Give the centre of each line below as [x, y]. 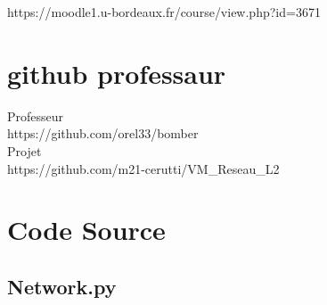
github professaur [117, 73]
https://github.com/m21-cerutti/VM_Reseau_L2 [143, 168]
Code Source [86, 230]
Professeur [36, 115]
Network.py [62, 286]
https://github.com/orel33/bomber [103, 133]
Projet [25, 150]
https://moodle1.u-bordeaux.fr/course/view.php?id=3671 [164, 12]
